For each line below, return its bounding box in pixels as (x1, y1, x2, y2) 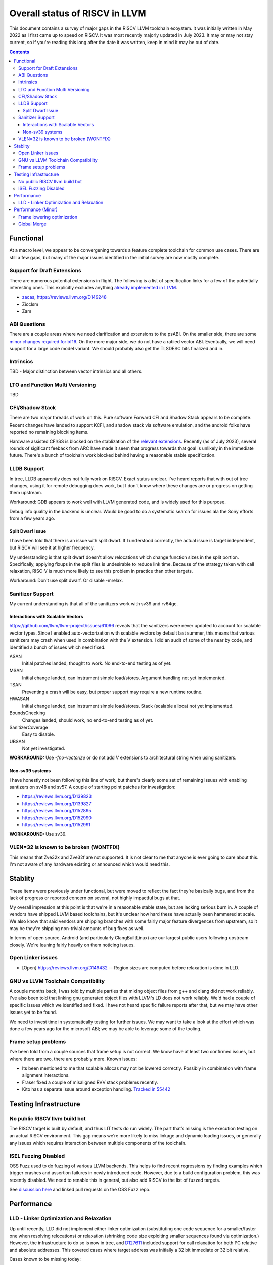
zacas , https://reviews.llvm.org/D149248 (22, 294, 107, 300)
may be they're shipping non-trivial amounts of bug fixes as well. (9, 925, 145, 931)
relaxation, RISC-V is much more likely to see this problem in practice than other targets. (9, 568, 193, 574)
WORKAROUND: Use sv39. (9, 831, 67, 837)
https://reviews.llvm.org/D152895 (22, 808, 92, 814)
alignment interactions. (22, 1072, 70, 1078)
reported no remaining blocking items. (9, 429, 89, 435)
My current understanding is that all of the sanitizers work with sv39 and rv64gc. (9, 600, 178, 607)
